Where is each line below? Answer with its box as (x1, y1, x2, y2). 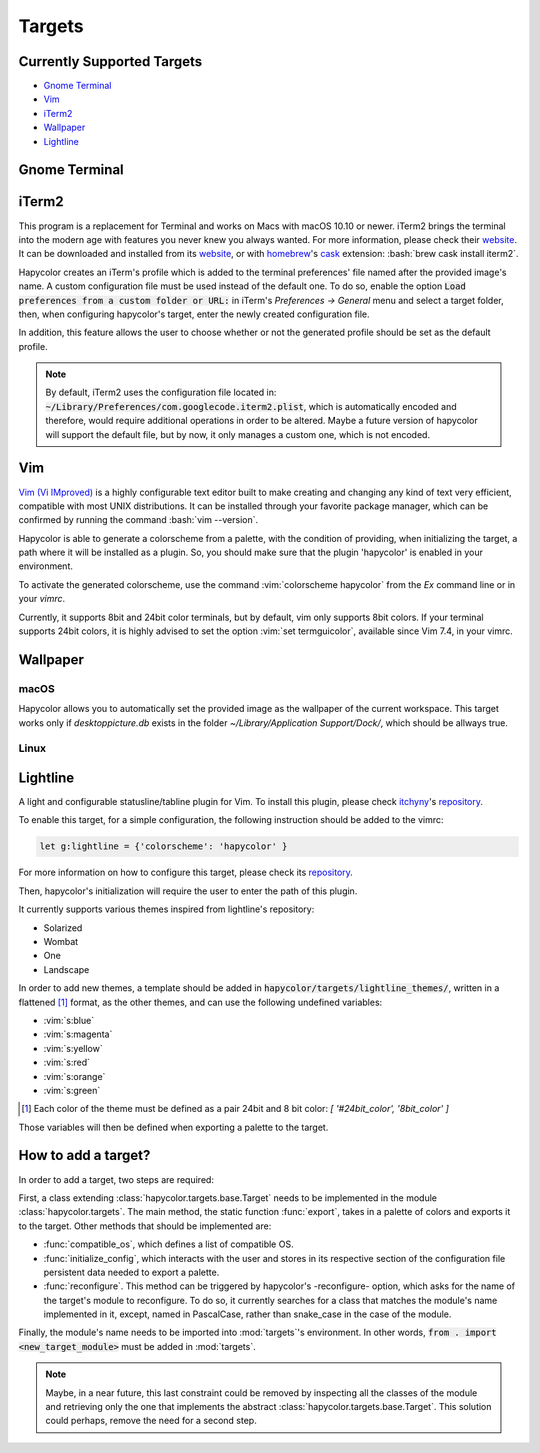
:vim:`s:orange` (43, 1070, 106, 1082)
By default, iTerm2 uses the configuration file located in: (45, 386, 277, 399)
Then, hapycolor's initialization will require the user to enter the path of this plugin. (18, 885, 358, 897)
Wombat (43, 935, 79, 947)
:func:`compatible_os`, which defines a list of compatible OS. (43, 1238, 294, 1250)
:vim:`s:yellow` (43, 1042, 104, 1054)
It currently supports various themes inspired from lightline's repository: (18, 903, 315, 915)
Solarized (43, 921, 83, 934)
